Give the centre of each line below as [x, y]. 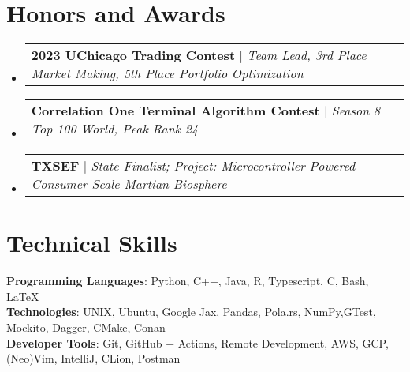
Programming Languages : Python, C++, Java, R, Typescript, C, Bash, [188, 281]
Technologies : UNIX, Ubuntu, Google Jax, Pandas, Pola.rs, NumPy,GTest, [191, 312]
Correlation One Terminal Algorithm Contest [175, 111]
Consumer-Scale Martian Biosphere [129, 184]
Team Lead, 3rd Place [307, 55]
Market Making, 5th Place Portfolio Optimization [167, 73]
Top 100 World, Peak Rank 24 [115, 129]
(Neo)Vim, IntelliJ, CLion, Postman [93, 358]
